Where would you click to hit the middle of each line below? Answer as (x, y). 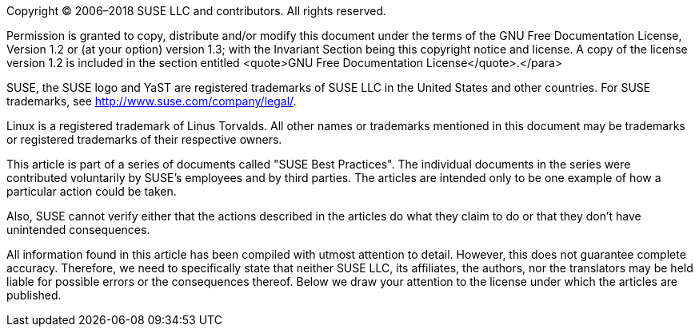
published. (34, 295)
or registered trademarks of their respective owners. (144, 139)
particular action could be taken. (92, 191)
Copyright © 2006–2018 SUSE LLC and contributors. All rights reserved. (197, 11)
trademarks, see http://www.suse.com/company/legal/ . (152, 101)
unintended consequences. (78, 230)
